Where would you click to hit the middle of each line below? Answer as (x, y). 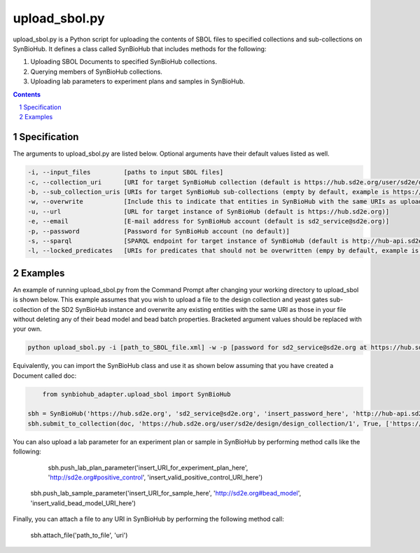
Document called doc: (45, 376)
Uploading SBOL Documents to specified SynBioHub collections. (124, 62)
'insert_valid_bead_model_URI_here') (83, 503)
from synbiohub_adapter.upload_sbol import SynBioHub (136, 394)
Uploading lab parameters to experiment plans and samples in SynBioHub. (138, 81)
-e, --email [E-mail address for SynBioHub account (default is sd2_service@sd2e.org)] (209, 221)
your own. (27, 329)
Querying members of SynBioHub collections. (96, 71)
